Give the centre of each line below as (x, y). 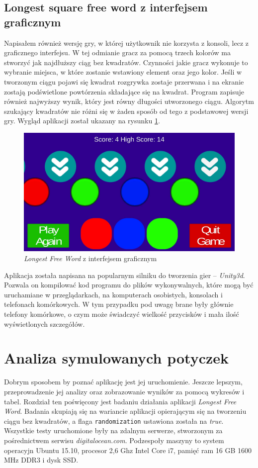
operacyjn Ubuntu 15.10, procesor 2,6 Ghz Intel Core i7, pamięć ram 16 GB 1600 (128, 450)
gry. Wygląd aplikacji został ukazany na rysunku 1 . (82, 121)
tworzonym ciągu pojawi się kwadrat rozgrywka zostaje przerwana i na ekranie (124, 81)
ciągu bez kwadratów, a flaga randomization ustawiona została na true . (114, 421)
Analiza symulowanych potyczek (117, 358)
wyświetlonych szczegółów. (44, 324)
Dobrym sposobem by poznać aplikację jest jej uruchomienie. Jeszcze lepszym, (123, 382)
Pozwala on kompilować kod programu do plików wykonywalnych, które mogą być (129, 285)
